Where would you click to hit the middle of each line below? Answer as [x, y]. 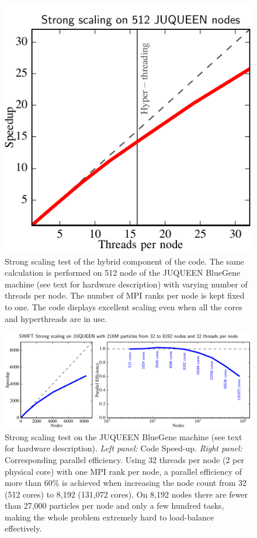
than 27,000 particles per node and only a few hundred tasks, [114, 506]
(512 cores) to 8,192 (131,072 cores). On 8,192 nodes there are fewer [126, 494]
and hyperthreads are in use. [56, 318]
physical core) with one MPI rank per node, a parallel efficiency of [124, 471]
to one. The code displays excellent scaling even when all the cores [124, 306]
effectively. [23, 528]
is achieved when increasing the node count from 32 [154, 483]
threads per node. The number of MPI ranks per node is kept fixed [125, 295]
